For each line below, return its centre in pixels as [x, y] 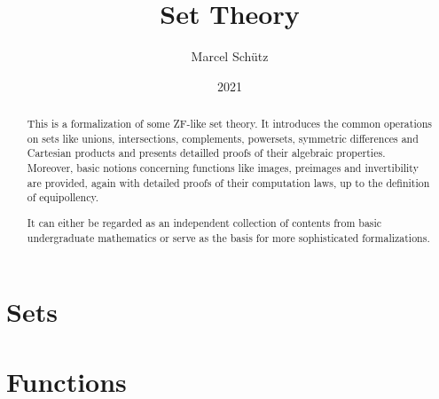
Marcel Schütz [230, 56]
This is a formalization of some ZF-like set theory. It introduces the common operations [229, 124]
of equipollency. [63, 197]
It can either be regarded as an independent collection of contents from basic [204, 222]
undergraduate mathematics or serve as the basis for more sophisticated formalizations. [228, 237]
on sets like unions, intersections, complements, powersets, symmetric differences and [223, 138]
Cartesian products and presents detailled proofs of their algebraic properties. [206, 153]
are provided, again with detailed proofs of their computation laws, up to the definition [228, 182]
